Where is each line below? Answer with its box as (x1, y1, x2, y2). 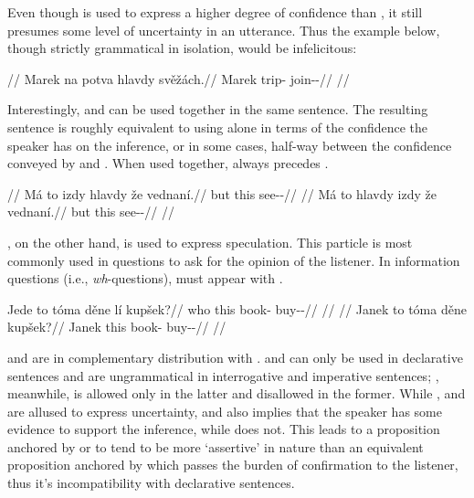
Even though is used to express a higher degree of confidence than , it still (7, 3, 423, 21)
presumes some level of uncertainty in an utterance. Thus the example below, (7, 20, 440, 39)
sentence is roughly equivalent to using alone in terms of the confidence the (7, 117, 428, 136)
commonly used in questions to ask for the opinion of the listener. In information (7, 250, 460, 270)
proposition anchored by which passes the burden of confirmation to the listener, (7, 455, 458, 474)
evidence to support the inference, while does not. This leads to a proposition (7, 419, 440, 439)
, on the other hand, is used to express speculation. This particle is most (7, 232, 413, 251)
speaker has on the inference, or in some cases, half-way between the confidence (7, 135, 452, 154)
